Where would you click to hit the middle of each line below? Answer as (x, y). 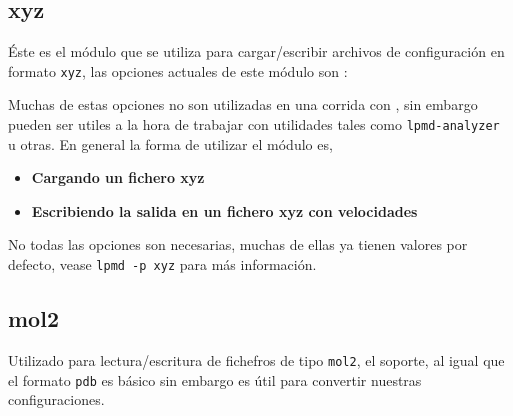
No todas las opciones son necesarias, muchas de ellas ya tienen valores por (238, 244)
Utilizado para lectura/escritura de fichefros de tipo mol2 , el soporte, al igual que (256, 359)
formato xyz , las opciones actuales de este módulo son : (178, 70)
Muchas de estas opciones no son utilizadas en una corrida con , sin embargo (243, 104)
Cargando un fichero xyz (118, 177)
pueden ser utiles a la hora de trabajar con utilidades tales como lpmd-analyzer (254, 124)
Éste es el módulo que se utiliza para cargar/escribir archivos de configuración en (256, 51)
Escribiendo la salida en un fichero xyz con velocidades (224, 210)
